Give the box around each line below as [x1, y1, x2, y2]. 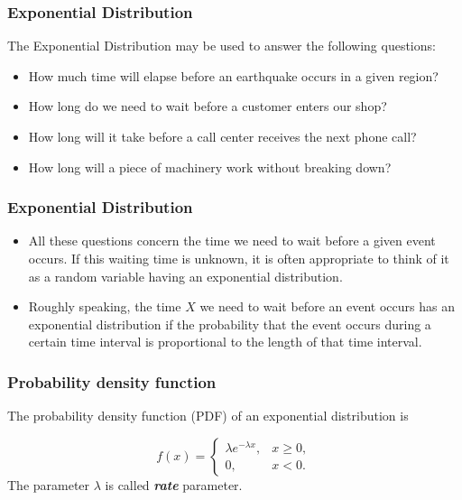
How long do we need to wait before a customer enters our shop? [28, 97, 387, 116]
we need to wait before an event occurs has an [199, 297, 455, 316]
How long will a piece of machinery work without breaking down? [28, 157, 392, 176]
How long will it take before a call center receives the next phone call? [28, 127, 417, 145]
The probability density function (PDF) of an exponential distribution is [7, 406, 409, 425]
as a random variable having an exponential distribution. [28, 266, 343, 285]
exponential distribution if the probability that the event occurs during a [28, 314, 431, 333]
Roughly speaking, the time [28, 297, 181, 316]
